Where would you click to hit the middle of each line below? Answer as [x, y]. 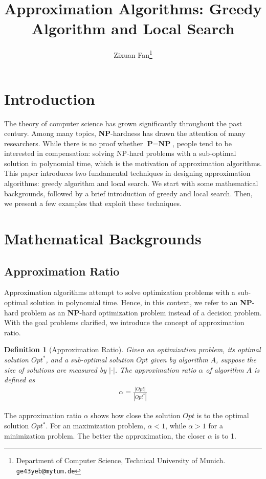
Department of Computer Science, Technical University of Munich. [121, 460]
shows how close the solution [136, 415]
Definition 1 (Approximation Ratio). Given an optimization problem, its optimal [132, 349]
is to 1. [225, 435]
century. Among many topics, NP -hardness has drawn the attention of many [125, 133]
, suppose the [236, 359]
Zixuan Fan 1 [133, 54]
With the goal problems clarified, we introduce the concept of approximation [124, 322]
